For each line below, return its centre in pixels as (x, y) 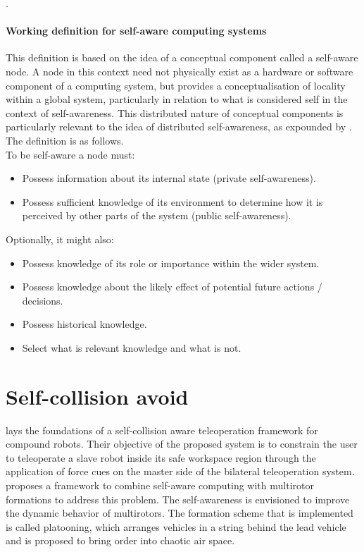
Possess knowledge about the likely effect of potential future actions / (172, 287)
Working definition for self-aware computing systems (136, 31)
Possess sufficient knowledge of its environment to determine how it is (172, 201)
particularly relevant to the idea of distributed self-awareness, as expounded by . (179, 127)
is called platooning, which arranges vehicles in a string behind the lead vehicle (176, 526)
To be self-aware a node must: (70, 154)
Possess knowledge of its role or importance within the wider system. (171, 263)
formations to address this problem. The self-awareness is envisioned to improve (178, 499)
